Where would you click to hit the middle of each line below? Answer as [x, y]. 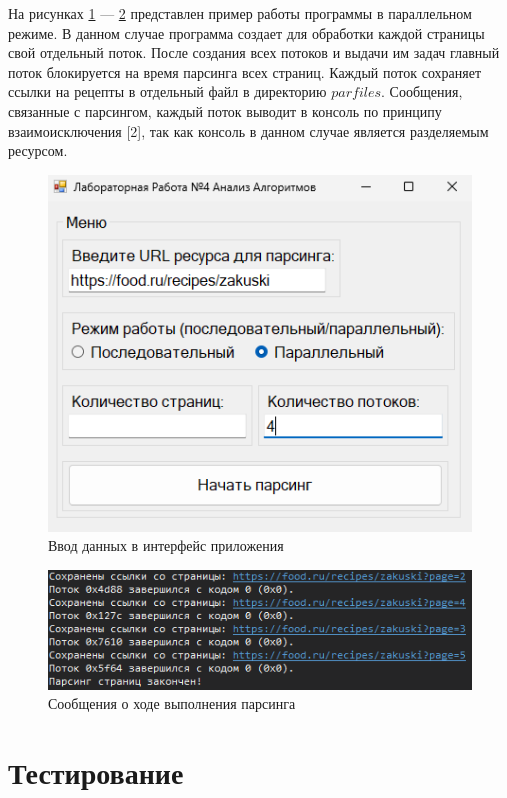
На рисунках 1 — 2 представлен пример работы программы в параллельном [240, 13]
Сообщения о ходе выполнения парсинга [172, 703]
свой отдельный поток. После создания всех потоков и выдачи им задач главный [254, 52]
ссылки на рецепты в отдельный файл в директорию [167, 91]
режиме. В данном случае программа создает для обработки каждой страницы [246, 32]
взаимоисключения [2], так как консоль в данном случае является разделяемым [248, 130]
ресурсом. [38, 150]
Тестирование [96, 772]
